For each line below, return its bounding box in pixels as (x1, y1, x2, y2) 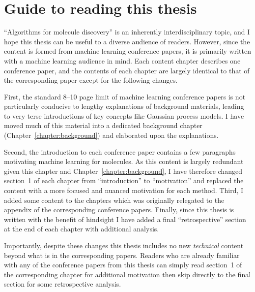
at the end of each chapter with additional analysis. (4, 224, 159, 234)
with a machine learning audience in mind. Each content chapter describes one (4, 55, 241, 65)
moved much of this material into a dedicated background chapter (4, 120, 202, 130)
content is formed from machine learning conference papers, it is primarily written (4, 46, 251, 56)
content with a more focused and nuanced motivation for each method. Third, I (4, 185, 244, 195)
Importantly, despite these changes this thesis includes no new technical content (4, 240, 244, 250)
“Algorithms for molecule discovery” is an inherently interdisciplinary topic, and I (4, 27, 250, 37)
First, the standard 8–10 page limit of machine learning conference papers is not (4, 91, 246, 101)
